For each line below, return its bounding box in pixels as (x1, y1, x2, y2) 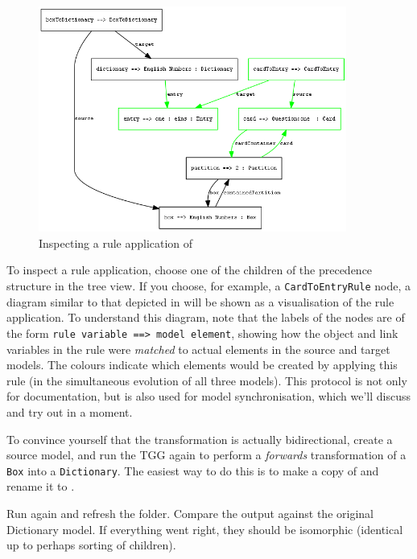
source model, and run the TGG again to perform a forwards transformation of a (6, 446, 407, 463)
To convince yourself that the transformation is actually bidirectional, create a (6, 430, 393, 447)
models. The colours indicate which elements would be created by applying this (6, 356, 398, 373)
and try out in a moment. (6, 403, 133, 420)
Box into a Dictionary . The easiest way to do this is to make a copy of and (6, 462, 379, 479)
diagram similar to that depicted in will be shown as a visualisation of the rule (6, 293, 394, 310)
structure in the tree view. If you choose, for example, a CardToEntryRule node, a (6, 277, 411, 294)
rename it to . (6, 478, 75, 495)
